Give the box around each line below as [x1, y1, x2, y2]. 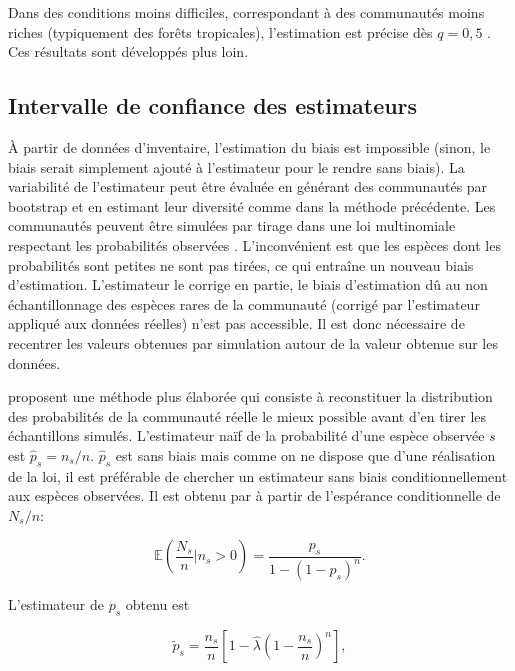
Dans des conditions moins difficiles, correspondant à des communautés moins [8, 2, 485, 22]
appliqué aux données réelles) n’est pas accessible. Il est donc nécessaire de [8, 313, 465, 334]
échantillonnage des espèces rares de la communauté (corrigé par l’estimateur [8, 293, 480, 314]
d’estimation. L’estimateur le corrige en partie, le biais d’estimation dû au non [8, 274, 488, 295]
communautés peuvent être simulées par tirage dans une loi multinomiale [8, 215, 456, 236]
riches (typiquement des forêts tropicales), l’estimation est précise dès [8, 21, 433, 42]
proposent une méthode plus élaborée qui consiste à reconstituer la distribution [8, 386, 493, 407]
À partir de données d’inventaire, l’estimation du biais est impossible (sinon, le [8, 136, 491, 157]
